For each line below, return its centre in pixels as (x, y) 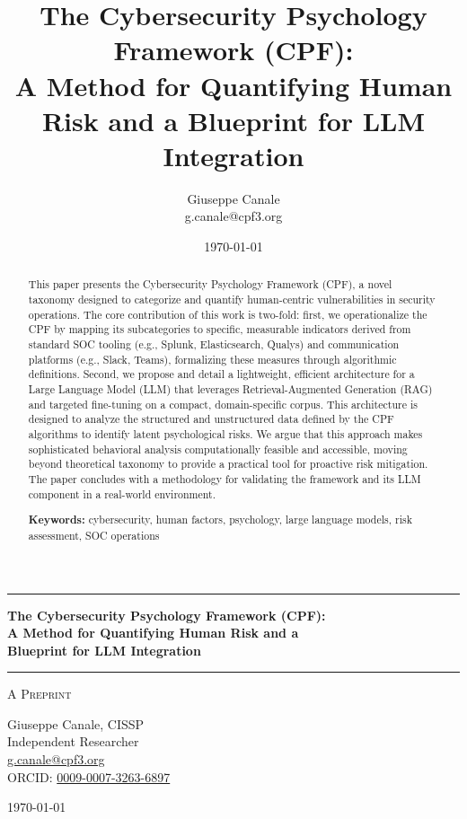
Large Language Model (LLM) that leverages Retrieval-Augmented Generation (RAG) (230, 389)
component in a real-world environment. (122, 493)
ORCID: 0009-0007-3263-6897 (89, 776)
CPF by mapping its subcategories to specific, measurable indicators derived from (220, 329)
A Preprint (40, 694)
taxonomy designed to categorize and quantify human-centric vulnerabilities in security (232, 299)
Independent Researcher (73, 741)
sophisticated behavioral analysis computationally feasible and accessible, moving (218, 449)
